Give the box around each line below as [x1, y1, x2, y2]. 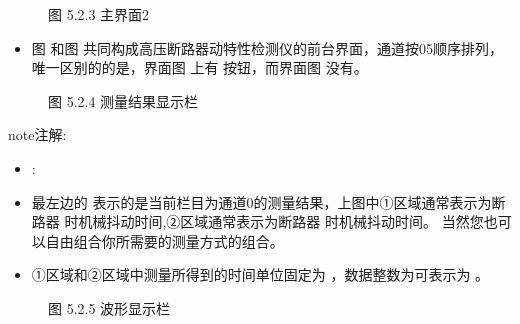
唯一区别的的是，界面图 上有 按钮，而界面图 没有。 [31, 57, 368, 78]
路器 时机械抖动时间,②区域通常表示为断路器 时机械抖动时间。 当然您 [31, 211, 484, 232]
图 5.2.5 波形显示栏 [48, 297, 171, 318]
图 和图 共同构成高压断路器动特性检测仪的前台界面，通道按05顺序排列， [31, 37, 504, 58]
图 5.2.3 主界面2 [48, 4, 150, 24]
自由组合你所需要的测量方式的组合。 [45, 230, 284, 251]
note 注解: [8, 124, 67, 145]
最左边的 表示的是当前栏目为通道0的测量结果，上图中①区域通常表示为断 [31, 191, 506, 212]
